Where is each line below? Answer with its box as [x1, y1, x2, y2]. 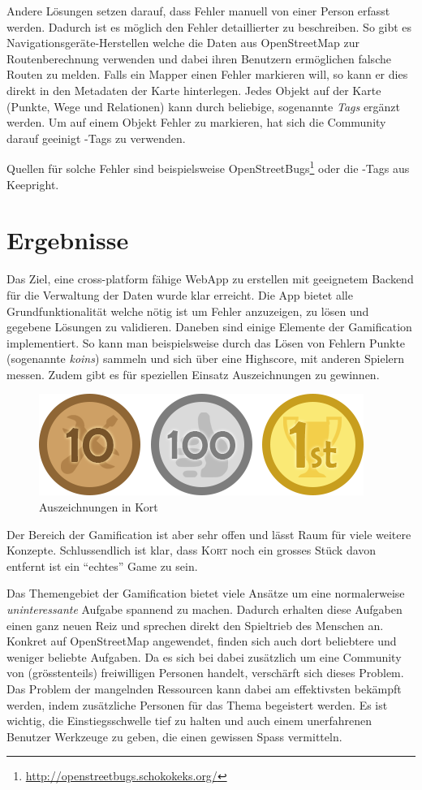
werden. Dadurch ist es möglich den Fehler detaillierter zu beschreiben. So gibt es [6, 18, 412, 35]
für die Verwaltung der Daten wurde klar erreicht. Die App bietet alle [6, 286, 353, 303]
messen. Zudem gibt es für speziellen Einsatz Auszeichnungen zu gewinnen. [6, 365, 380, 382]
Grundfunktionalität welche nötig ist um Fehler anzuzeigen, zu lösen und [6, 302, 369, 319]
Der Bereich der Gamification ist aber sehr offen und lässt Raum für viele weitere [6, 525, 411, 542]
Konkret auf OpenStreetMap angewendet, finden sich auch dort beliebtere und [6, 632, 397, 650]
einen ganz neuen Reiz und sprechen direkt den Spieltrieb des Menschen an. [6, 616, 384, 633]
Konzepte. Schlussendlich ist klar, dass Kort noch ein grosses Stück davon [6, 542, 377, 559]
